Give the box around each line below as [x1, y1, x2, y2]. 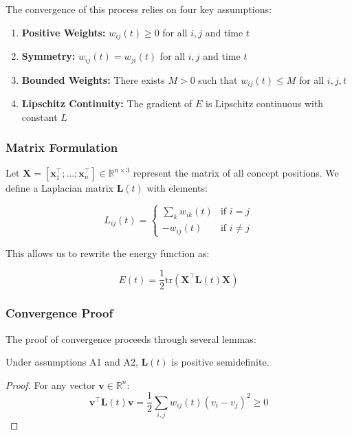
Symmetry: [21, 49, 76, 63]
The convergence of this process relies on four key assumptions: [5, 2, 272, 16]
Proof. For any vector [5, 377, 96, 392]
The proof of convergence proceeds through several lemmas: [5, 331, 256, 346]
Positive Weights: [21, 25, 106, 39]
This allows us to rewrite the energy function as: [5, 245, 210, 260]
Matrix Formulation [5, 139, 118, 156]
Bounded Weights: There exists [21, 72, 165, 87]
